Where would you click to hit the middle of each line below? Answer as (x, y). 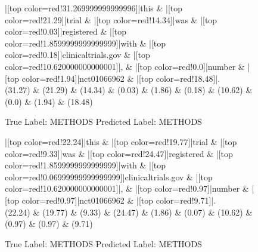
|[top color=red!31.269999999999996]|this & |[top (94, 8)
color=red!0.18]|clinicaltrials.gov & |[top (77, 55)
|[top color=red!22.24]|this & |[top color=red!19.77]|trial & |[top (121, 141)
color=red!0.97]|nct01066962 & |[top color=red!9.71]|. (119, 200)
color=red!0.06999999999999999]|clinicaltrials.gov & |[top (109, 176)
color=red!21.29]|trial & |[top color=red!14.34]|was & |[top (111, 19)
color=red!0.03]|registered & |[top (66, 31)
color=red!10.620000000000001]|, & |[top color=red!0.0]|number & (125, 66)
